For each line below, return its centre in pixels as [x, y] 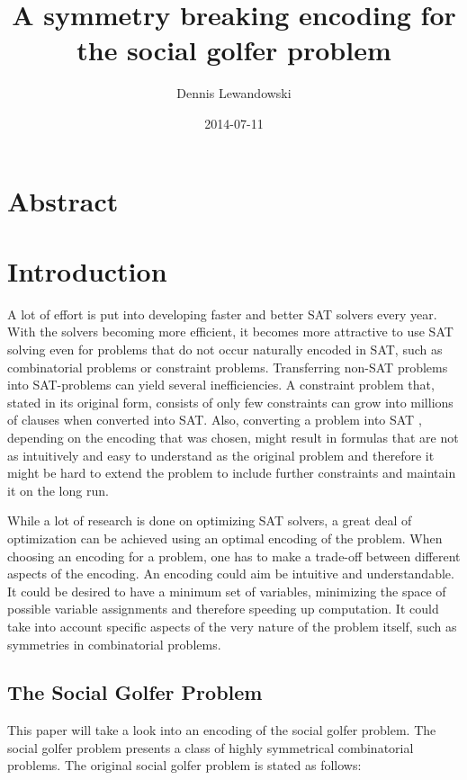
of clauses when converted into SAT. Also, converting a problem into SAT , [215, 420]
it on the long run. [58, 490]
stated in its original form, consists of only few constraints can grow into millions [230, 402]
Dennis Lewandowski [234, 93]
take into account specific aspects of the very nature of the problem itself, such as [232, 626]
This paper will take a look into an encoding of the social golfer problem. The [222, 730]
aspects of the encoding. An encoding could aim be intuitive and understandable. [231, 574]
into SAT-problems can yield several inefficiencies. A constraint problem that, [221, 385]
